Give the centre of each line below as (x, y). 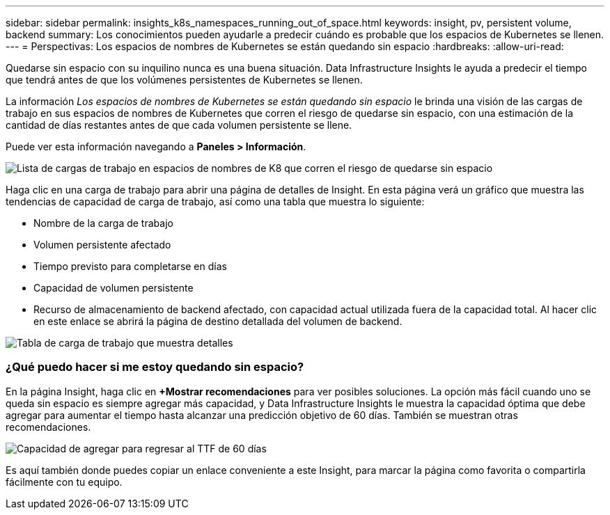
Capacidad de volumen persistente (114, 288)
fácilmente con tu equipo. (64, 482)
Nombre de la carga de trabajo (103, 223)
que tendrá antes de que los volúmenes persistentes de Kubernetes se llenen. (184, 80)
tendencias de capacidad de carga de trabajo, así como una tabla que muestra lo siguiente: (215, 201)
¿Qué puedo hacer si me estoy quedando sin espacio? (155, 367)
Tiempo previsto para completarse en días (130, 266)
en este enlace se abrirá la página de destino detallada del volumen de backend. (218, 321)
